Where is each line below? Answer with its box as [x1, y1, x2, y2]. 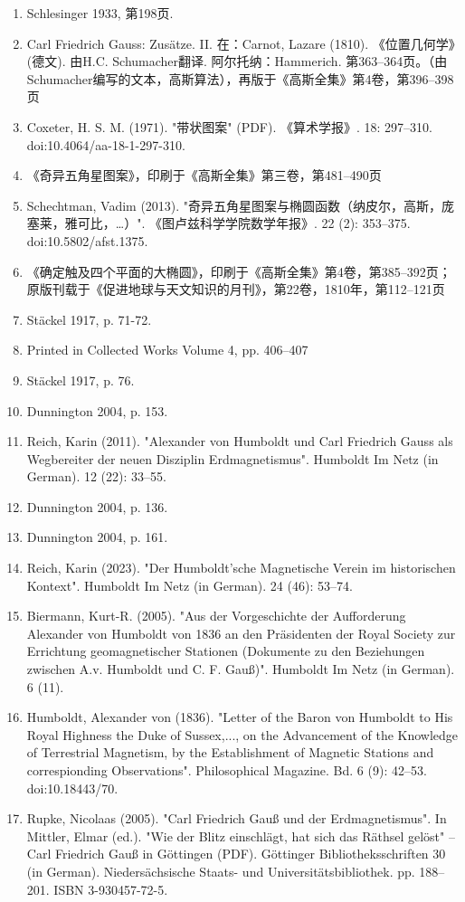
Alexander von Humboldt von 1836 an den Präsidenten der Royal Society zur [26, 623, 456, 642]
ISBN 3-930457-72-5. [53, 879, 168, 898]
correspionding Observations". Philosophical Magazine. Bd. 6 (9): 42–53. [26, 761, 427, 779]
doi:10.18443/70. [26, 778, 119, 797]
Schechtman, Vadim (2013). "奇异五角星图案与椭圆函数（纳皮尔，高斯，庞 [26, 195, 455, 214]
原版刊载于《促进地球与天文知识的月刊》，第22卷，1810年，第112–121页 [26, 280, 445, 299]
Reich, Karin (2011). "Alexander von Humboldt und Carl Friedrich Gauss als [26, 432, 453, 451]
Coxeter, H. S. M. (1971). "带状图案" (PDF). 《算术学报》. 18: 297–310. [26, 117, 433, 136]
